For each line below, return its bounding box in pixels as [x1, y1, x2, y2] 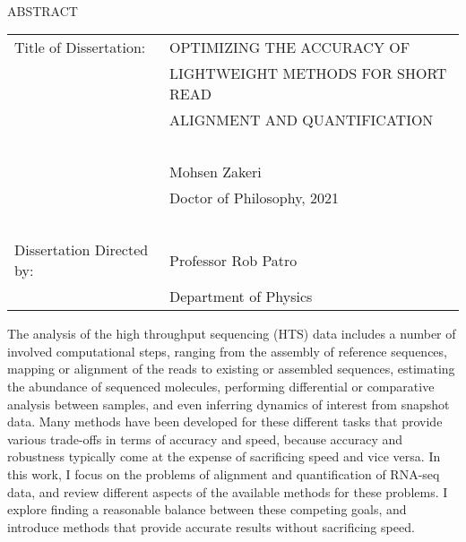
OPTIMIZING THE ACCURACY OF [169, 37, 410, 58]
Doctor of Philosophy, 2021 [169, 187, 340, 209]
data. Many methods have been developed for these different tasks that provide [7, 412, 443, 431]
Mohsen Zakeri [169, 161, 262, 183]
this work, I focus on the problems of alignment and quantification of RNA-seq [7, 464, 440, 483]
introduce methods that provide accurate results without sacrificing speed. [7, 517, 415, 536]
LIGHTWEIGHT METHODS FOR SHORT [169, 63, 447, 84]
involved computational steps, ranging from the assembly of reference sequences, [7, 341, 447, 360]
